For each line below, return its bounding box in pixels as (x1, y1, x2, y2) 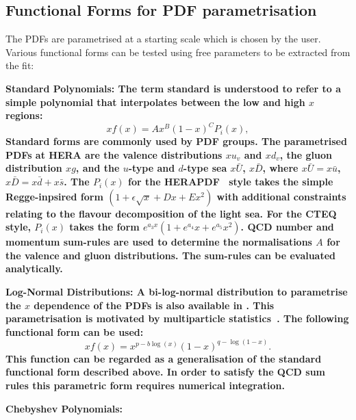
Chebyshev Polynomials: (5, 401, 123, 415)
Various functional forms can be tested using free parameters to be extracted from (5, 44, 351, 59)
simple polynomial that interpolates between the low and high (5, 94, 305, 109)
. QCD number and (240, 220, 334, 234)
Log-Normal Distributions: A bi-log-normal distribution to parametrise (5, 285, 348, 299)
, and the (75, 161, 120, 175)
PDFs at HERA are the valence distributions (5, 147, 222, 161)
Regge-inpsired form (5, 189, 103, 203)
